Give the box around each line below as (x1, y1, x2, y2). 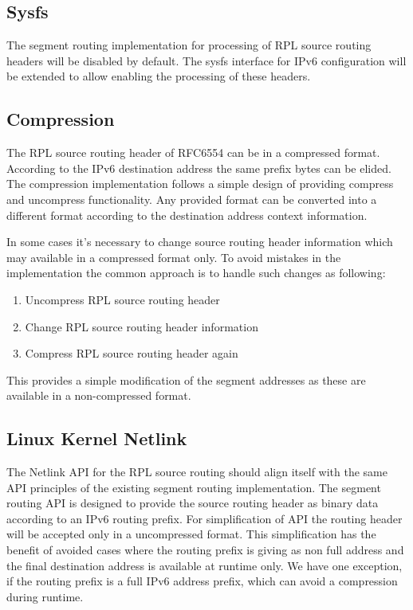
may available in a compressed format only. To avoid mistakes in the (6, 248, 341, 265)
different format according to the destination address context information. (6, 206, 368, 223)
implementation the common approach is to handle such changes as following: (6, 264, 386, 281)
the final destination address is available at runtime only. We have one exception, (6, 557, 403, 573)
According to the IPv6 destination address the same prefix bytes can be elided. (6, 159, 391, 176)
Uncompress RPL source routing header (25, 291, 220, 307)
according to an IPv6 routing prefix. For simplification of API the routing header (6, 510, 403, 526)
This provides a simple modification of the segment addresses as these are (6, 371, 366, 388)
